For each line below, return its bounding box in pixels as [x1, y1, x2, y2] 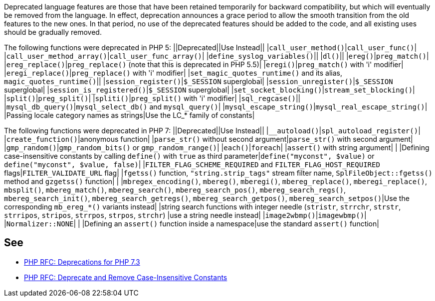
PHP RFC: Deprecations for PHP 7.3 [24, 257, 140, 266]
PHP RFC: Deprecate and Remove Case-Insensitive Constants [24, 273, 227, 282]
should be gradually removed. [4, 28, 102, 36]
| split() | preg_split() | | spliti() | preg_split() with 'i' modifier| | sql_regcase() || [4, 94, 301, 102]
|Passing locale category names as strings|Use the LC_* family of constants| [4, 111, 255, 119]
